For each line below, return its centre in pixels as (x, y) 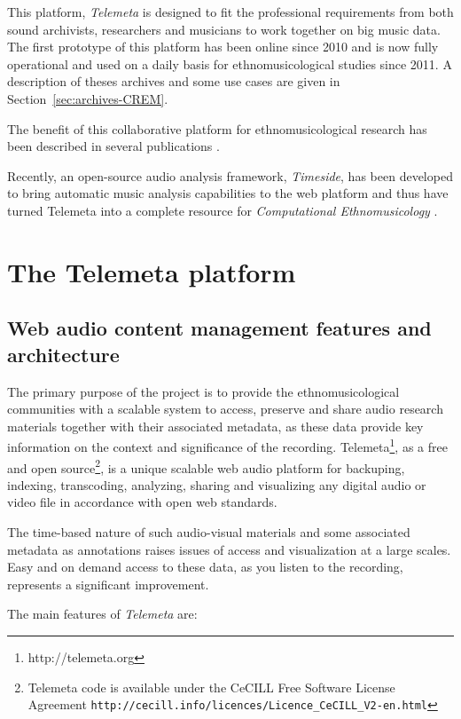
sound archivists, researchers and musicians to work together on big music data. (224, 29)
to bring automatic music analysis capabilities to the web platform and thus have (228, 193)
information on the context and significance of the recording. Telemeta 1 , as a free (227, 445)
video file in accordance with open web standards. (142, 502)
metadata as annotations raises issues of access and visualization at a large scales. (229, 549)
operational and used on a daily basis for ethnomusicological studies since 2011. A (230, 63)
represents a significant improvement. (108, 584)
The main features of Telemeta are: (102, 614)
